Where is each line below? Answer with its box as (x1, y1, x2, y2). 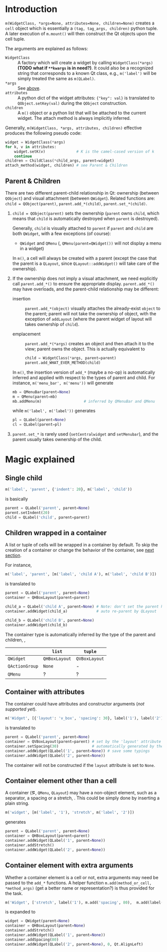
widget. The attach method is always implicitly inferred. (17, 115, 131, 121)
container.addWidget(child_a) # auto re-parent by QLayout (5, 609, 157, 614)
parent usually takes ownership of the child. (12, 437, 102, 443)
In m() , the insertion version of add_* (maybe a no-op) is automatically (12, 369, 156, 375)
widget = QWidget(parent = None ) (5, 919, 70, 924)
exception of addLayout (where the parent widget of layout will (24, 316, 152, 322)
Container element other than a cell (5, 777, 117, 785)
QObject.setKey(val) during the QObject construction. (17, 100, 128, 106)
